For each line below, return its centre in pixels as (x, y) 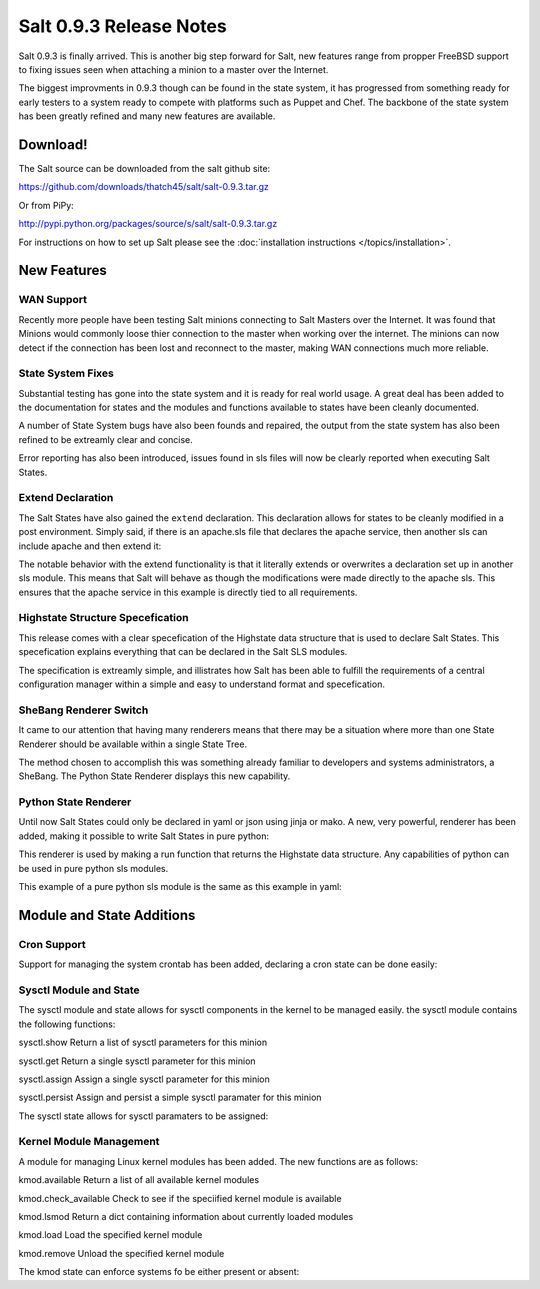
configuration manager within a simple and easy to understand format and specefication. (201, 684)
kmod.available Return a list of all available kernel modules (139, 1180)
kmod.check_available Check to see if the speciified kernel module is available (180, 1198)
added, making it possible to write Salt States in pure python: (144, 836)
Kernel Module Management (89, 1142)
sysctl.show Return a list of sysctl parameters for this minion (143, 1042)
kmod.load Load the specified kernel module (110, 1235)
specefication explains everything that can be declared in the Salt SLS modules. (183, 652)
